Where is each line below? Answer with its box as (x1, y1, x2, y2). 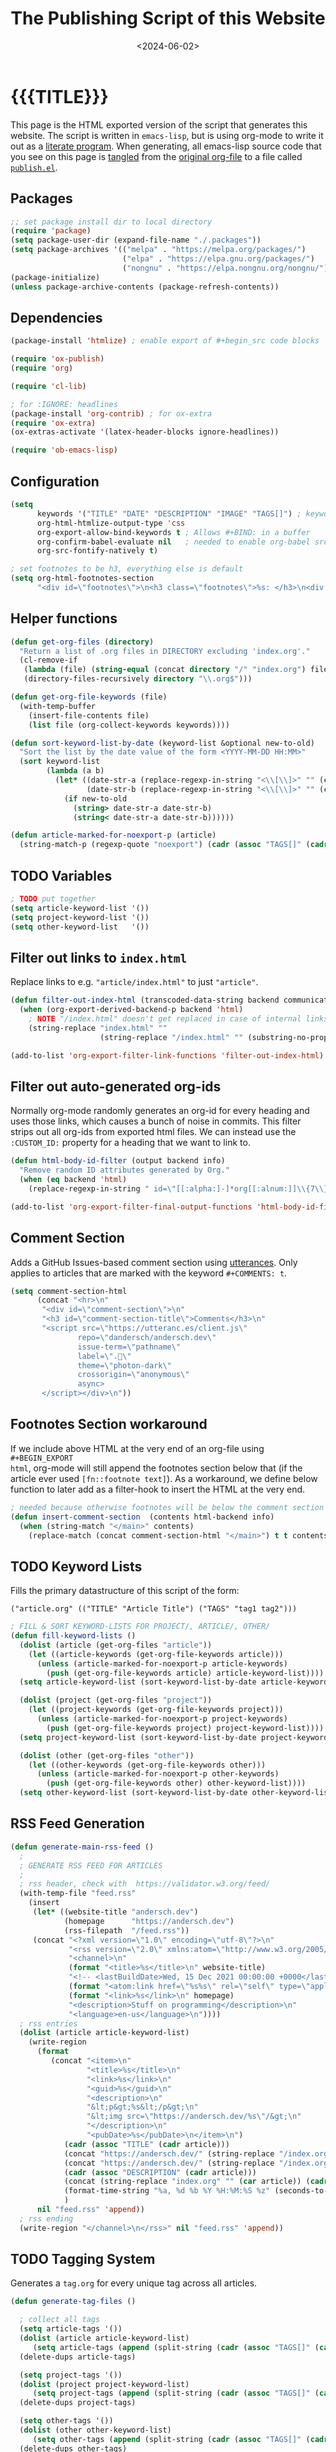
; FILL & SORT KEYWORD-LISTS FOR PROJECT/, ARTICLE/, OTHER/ (10, 1622, 271, 1632)
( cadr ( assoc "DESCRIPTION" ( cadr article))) (63, 2167, 257, 2177)
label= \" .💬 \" (77, 1351, 132, 1361)
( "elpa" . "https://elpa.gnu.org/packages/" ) (121, 254, 315, 264)
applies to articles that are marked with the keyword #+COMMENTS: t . (10, 1267, 288, 1279)
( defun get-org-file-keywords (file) (10, 692, 168, 702)
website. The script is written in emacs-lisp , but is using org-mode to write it (10, 129, 324, 141)
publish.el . (10, 161, 58, 173)
